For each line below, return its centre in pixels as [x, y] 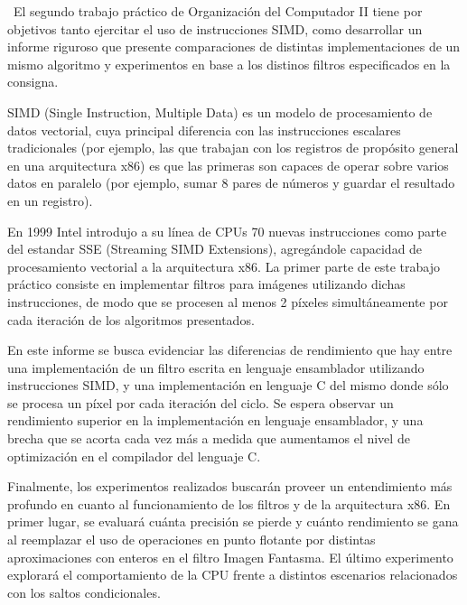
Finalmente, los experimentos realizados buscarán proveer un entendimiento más [230, 486]
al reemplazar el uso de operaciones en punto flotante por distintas [191, 540]
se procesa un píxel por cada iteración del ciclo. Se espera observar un [201, 402]
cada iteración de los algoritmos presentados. [131, 319]
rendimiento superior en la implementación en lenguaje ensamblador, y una [215, 420]
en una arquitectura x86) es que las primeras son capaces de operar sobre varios [228, 165]
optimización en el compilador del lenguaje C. [134, 456]
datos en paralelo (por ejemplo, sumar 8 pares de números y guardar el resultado [231, 183]
